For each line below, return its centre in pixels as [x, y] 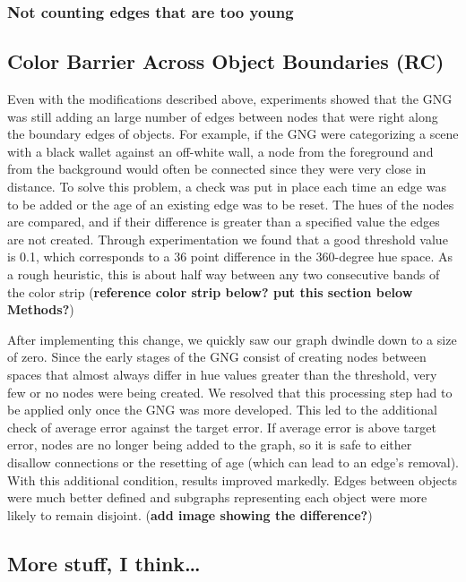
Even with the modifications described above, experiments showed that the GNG [230, 99]
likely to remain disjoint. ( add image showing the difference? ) [190, 514]
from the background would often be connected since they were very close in [217, 169]
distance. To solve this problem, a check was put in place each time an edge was [227, 187]
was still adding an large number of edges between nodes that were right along [223, 116]
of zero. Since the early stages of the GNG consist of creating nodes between [217, 357]
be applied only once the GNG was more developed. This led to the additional [222, 410]
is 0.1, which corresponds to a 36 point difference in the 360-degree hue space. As [230, 257]
